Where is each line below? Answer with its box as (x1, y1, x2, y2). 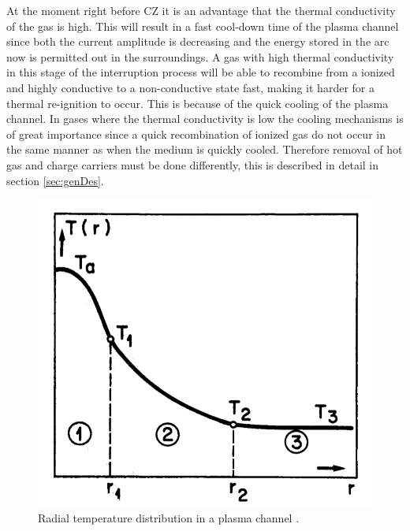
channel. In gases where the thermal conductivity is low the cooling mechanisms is (6, 110, 404, 127)
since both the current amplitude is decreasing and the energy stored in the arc (6, 33, 389, 50)
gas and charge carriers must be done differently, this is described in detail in (6, 156, 379, 173)
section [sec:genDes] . (6, 172, 104, 188)
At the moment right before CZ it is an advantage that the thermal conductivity (6, 2, 396, 18)
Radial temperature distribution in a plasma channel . (38, 509, 300, 525)
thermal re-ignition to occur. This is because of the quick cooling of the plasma (6, 95, 389, 111)
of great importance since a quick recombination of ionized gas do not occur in (6, 125, 386, 142)
